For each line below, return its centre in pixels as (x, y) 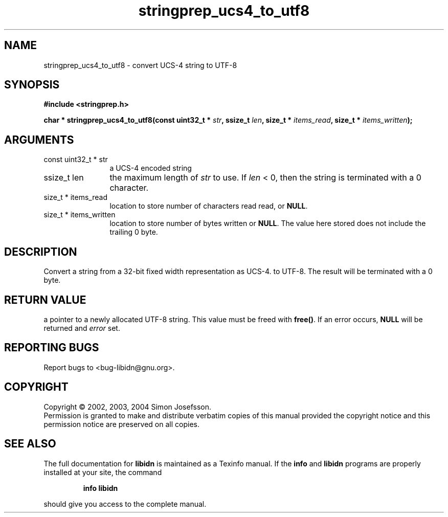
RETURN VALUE (45, 300)
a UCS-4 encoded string (151, 168)
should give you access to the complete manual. (125, 504)
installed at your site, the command (103, 472)
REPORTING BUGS (52, 348)
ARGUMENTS (39, 140)
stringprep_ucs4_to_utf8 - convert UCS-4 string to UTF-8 (140, 65)
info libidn (100, 488)
